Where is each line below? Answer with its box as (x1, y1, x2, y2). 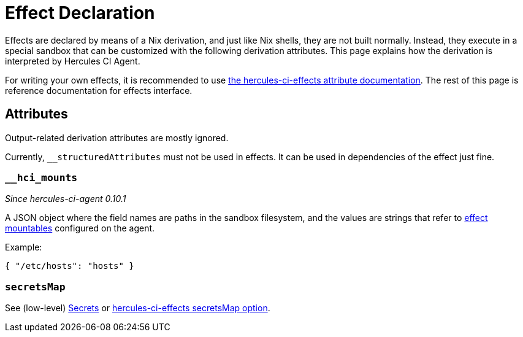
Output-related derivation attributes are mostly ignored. (5, 132, 229, 143)
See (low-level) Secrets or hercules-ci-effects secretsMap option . (5, 303, 270, 314)
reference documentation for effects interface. (5, 85, 193, 96)
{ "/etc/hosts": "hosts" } (5, 261, 134, 271)
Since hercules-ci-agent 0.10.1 (5, 193, 126, 204)
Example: (5, 242, 42, 253)
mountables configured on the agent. (5, 223, 155, 234)
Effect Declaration (5, 2, 155, 23)
